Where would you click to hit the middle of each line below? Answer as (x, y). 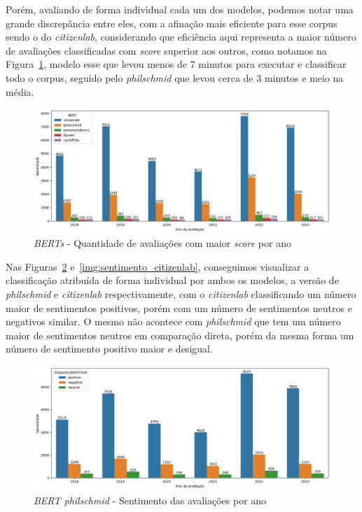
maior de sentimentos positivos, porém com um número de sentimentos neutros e (179, 307)
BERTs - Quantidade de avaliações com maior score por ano (162, 243)
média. (20, 91)
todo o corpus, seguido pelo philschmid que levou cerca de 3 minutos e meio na (175, 77)
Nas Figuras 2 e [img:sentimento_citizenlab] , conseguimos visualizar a (158, 266)
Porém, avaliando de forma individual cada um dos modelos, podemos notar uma (180, 9)
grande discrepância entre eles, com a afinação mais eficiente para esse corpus (172, 23)
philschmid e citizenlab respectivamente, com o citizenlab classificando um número (181, 293)
